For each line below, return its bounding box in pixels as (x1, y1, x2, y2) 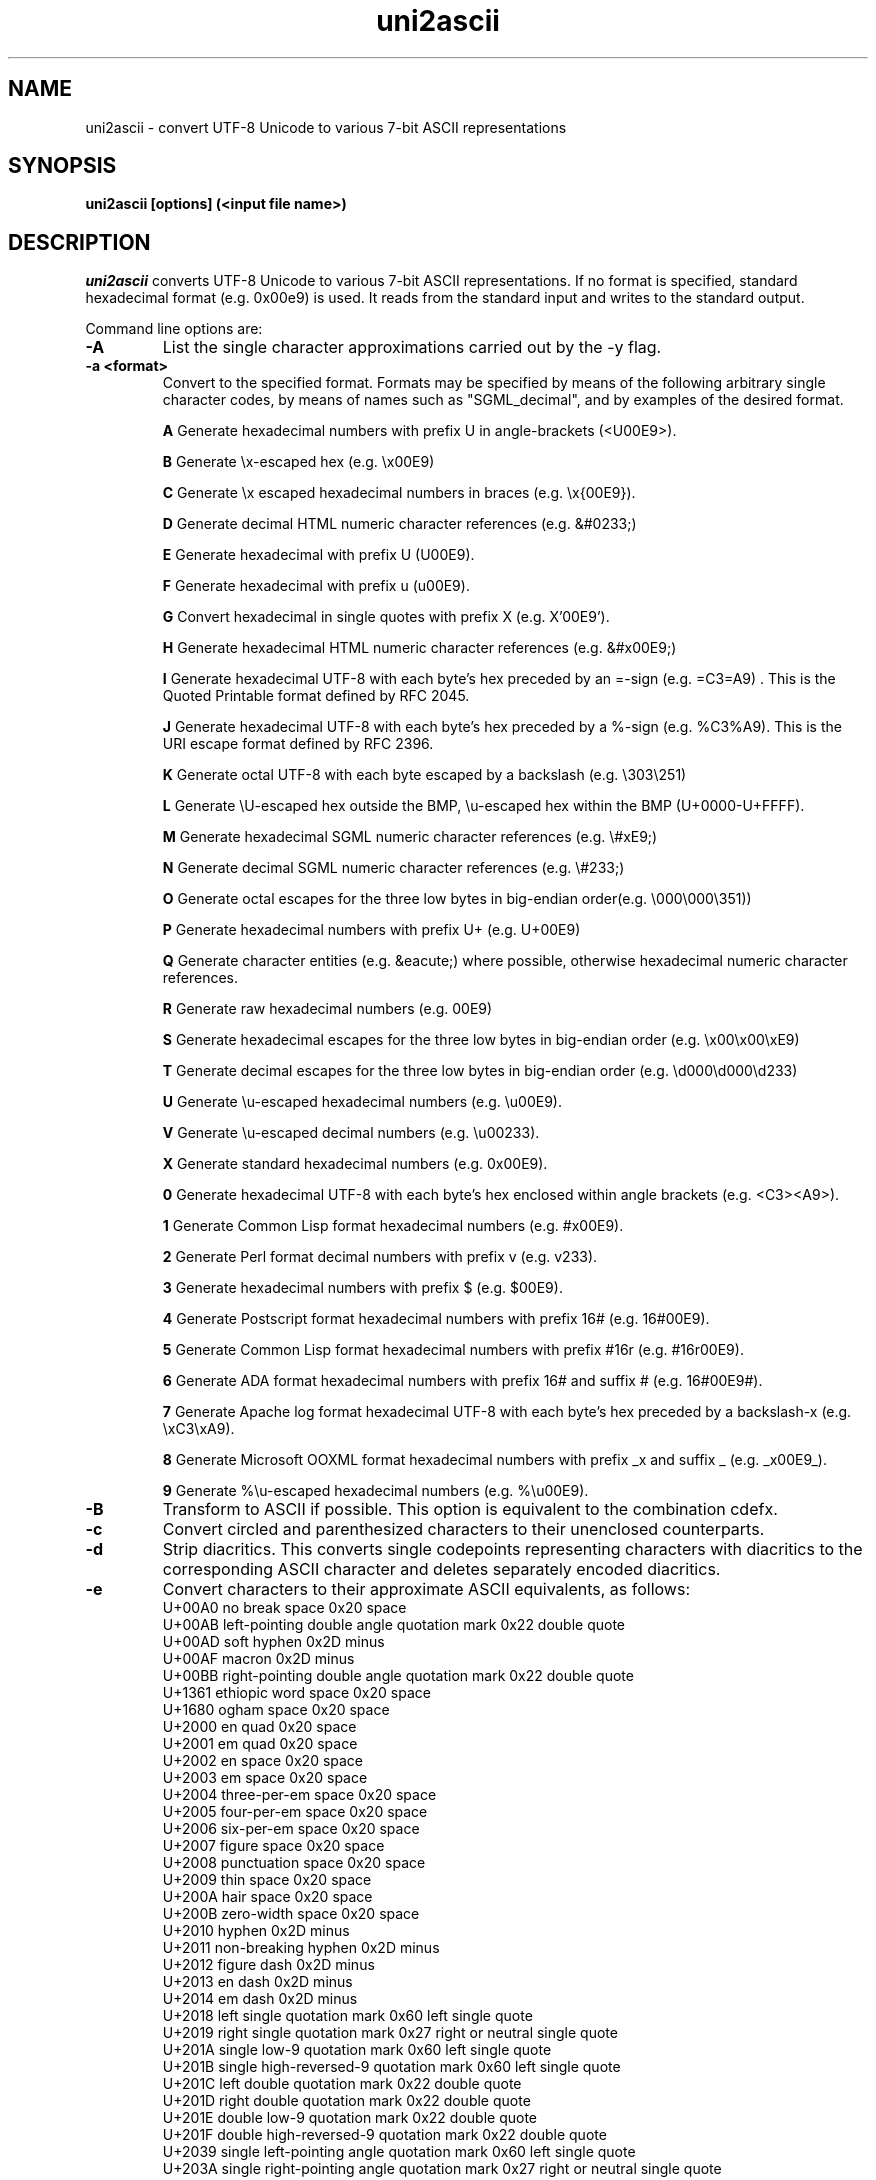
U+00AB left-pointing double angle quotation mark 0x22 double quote (162, 1616, 626, 1634)
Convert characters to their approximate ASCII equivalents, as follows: (162, 1579, 690, 1600)
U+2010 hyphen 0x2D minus (162, 1922, 350, 1940)
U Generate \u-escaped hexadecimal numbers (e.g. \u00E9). (162, 1093, 562, 1111)
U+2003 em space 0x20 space (162, 1769, 368, 1787)
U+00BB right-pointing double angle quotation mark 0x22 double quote (162, 1667, 634, 1685)
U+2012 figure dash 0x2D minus (162, 1956, 375, 1974)
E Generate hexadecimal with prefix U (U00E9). (162, 546, 475, 564)
